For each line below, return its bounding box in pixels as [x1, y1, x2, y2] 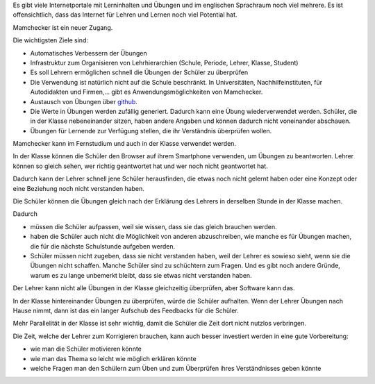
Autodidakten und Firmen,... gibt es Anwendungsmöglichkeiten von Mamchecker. [30, 87, 263, 97]
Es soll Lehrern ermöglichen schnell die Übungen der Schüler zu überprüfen [30, 68, 249, 76]
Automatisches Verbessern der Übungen [30, 49, 147, 57]
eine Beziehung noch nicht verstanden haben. [12, 184, 145, 192]
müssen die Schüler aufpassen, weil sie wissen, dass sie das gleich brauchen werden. [30, 222, 277, 231]
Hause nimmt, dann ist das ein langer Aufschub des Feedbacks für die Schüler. [12, 306, 239, 315]
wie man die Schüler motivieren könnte [30, 344, 142, 353]
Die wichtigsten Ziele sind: [12, 36, 88, 44]
